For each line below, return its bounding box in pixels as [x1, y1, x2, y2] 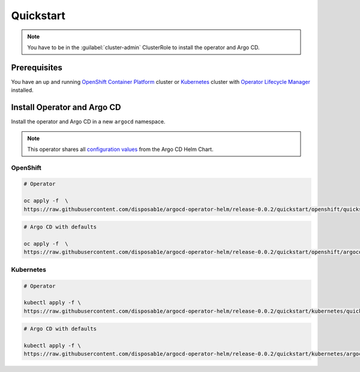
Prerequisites [11, 62, 62, 72]
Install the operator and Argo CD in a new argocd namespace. [11, 118, 166, 125]
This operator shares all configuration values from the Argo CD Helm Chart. [27, 146, 214, 153]
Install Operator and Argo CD [11, 102, 121, 113]
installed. [11, 87, 34, 94]
